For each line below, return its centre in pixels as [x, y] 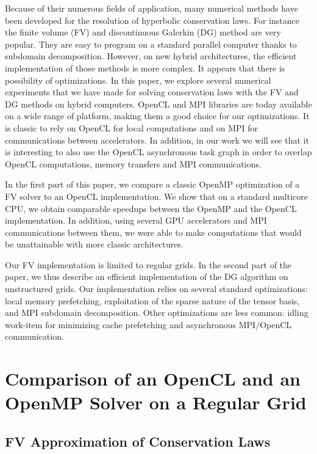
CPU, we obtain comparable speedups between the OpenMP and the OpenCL [151, 208]
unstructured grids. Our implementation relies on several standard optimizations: [156, 289]
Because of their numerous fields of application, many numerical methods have [151, 8]
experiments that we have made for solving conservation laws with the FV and [152, 92]
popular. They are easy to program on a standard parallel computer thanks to [151, 44]
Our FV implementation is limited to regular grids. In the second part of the [148, 264]
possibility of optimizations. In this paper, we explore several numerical [138, 80]
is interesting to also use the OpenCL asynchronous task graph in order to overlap [158, 152]
